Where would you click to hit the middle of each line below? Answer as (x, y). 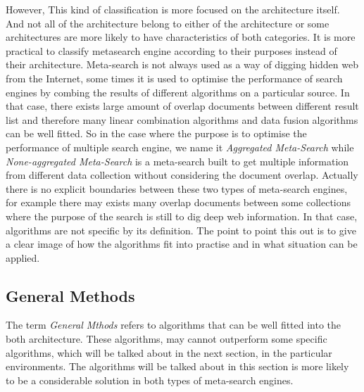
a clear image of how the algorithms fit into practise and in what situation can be (182, 244)
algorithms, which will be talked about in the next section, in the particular (169, 352)
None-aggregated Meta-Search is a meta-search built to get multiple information (177, 161)
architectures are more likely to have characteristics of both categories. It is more (181, 37)
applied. (23, 257)
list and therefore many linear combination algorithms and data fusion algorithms (182, 119)
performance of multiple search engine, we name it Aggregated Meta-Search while (180, 147)
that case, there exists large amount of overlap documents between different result (182, 106)
